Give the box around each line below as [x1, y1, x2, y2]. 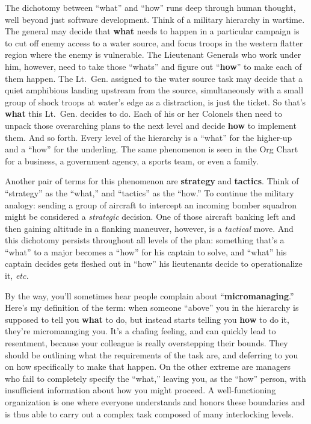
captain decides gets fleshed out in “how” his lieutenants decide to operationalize [5, 257, 303, 270]
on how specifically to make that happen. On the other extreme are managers [5, 360, 291, 373]
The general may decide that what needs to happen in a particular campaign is [5, 25, 300, 37]
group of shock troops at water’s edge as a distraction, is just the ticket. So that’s [5, 95, 306, 108]
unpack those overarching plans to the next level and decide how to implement [5, 119, 297, 131]
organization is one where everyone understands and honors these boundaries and [5, 396, 305, 408]
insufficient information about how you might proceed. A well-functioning [5, 384, 276, 396]
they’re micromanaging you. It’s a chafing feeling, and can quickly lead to [5, 325, 276, 337]
